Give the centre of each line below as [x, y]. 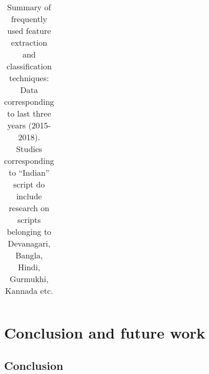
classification [29, 66]
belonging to [29, 231]
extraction [29, 42]
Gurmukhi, [29, 279]
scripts [29, 220]
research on [29, 208]
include [29, 196]
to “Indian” [29, 172]
